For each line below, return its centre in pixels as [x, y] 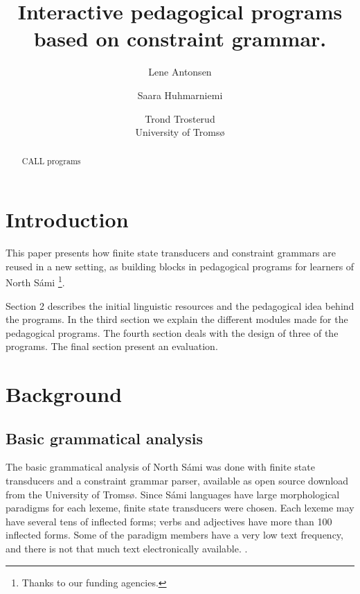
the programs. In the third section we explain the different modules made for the [177, 319]
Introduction [67, 219]
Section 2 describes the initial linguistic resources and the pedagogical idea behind [180, 305]
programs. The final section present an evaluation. [112, 346]
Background [64, 394]
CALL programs [51, 161]
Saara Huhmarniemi [180, 95]
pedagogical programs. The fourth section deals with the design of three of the [172, 332]
